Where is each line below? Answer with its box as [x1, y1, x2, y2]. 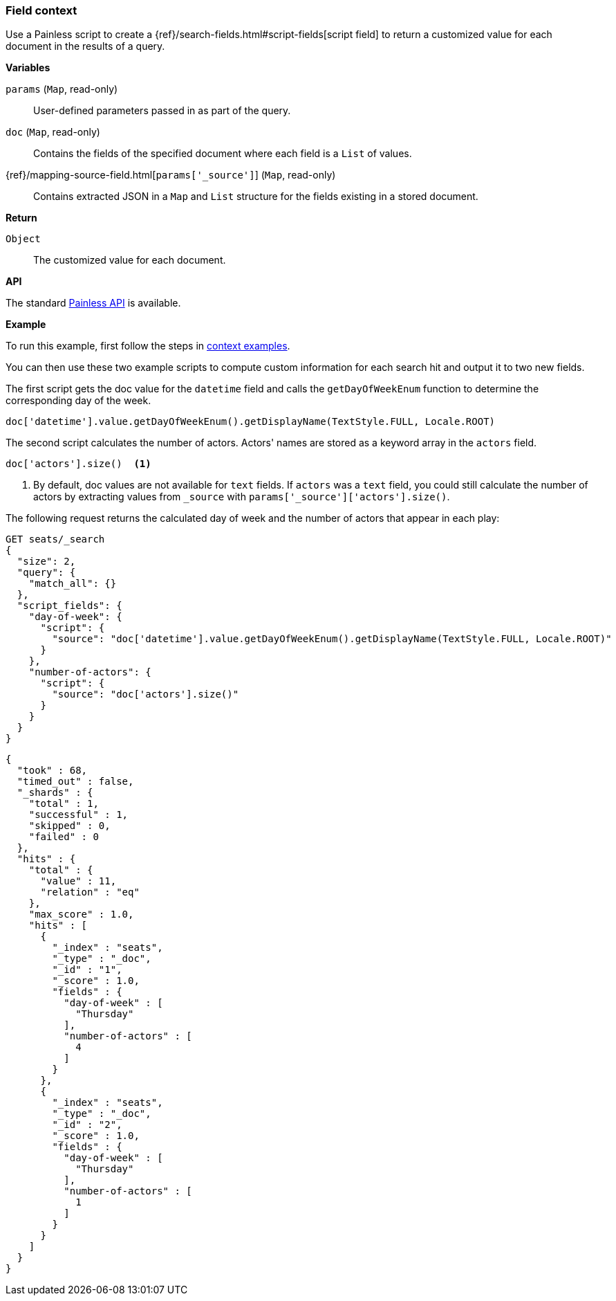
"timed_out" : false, [17, 776, 134, 788]
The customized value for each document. [33, 254, 226, 266]
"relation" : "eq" [40, 886, 140, 898]
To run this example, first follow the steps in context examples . [6, 340, 290, 352]
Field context [6, 3, 77, 17]
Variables [6, 62, 50, 74]
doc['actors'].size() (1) [6, 458, 151, 470]
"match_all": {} [28, 578, 117, 590]
